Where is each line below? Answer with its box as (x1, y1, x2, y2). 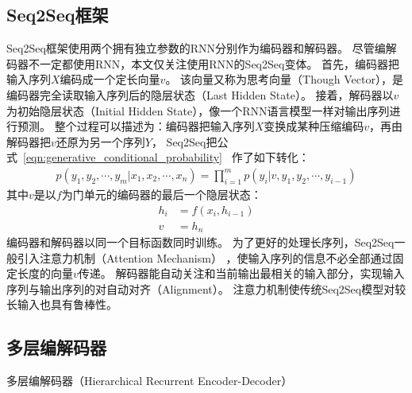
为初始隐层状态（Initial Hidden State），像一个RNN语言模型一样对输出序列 (6, 102, 390, 119)
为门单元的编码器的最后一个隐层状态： (61, 185, 262, 202)
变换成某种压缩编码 (264, 118, 364, 134)
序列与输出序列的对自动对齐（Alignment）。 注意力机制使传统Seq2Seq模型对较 (6, 280, 406, 297)
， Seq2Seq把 (151, 133, 218, 150)
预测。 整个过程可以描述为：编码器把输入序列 (17, 118, 255, 134)
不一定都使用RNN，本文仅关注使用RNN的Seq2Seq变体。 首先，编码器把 (28, 55, 400, 72)
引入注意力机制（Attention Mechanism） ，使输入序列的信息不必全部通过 (17, 249, 393, 266)
